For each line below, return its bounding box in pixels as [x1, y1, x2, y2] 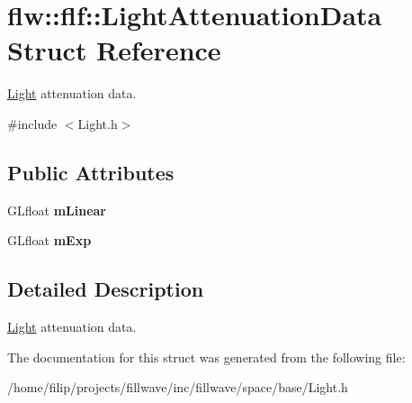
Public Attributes [7, 158, 175, 186]
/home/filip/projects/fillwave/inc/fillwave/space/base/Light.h [7, 378, 348, 397]
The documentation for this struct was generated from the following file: [7, 347, 406, 366]
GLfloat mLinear [7, 200, 106, 219]
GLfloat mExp [7, 231, 92, 250]
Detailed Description [7, 275, 204, 303]
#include [7, 114, 58, 133]
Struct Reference [7, 32, 221, 69]
